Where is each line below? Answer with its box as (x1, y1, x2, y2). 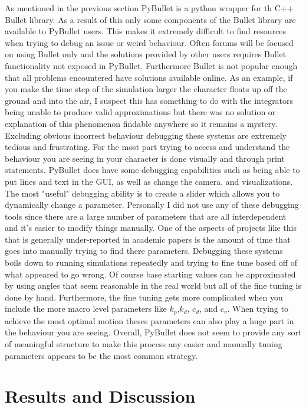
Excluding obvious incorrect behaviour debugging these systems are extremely (5, 129, 287, 141)
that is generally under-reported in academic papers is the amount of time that (5, 233, 291, 245)
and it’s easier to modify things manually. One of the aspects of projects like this (5, 221, 297, 234)
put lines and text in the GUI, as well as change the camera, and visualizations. (5, 175, 293, 187)
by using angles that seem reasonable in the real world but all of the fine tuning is (5, 279, 301, 292)
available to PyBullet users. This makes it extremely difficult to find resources (5, 25, 286, 37)
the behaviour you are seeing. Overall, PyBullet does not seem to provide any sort (5, 326, 302, 338)
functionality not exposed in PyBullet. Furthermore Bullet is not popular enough (5, 59, 298, 71)
